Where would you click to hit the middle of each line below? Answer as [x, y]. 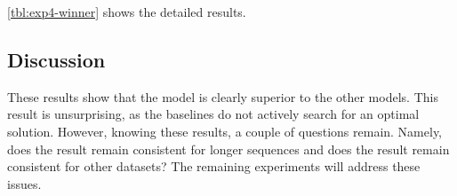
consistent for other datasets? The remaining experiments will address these [214, 166]
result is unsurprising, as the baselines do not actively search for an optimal [213, 114]
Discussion [56, 59]
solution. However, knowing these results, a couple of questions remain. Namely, [225, 131]
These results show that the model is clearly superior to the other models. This [223, 96]
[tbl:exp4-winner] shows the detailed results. [127, 12]
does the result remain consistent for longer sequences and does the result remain [228, 149]
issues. [24, 183]
